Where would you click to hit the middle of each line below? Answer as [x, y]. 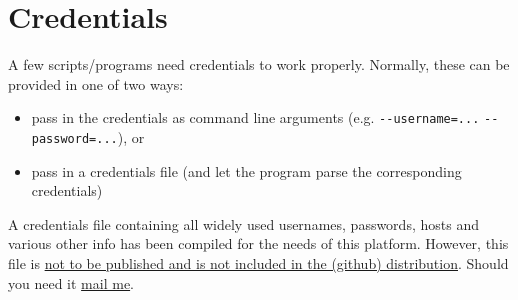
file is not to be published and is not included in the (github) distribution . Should [258, 263]
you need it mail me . [71, 282]
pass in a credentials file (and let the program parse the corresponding [246, 170]
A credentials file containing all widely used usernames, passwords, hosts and [243, 223]
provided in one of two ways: [96, 83]
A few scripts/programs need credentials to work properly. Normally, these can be [259, 64]
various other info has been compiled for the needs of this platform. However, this [258, 243]
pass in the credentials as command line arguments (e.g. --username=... [255, 117]
